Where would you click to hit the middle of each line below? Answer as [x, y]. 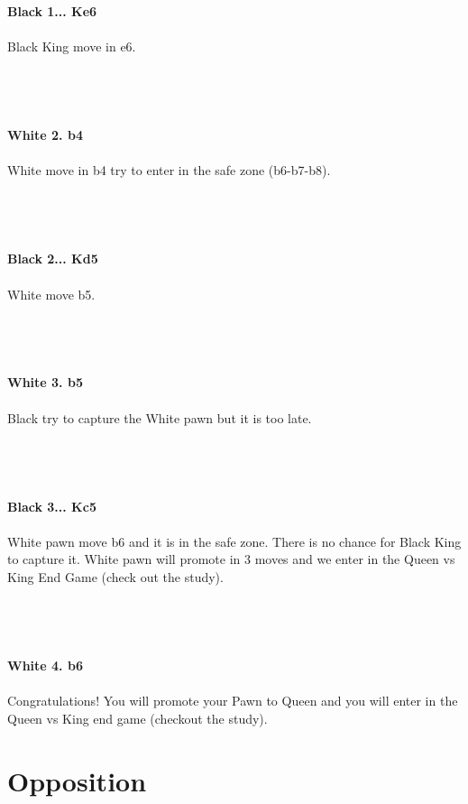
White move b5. [51, 294]
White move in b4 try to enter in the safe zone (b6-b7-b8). [169, 170]
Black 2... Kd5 [53, 259]
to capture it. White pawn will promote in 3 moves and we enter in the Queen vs [231, 559]
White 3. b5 [45, 382]
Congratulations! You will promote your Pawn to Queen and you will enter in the [233, 701]
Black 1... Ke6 [52, 11]
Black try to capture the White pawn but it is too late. [160, 417]
